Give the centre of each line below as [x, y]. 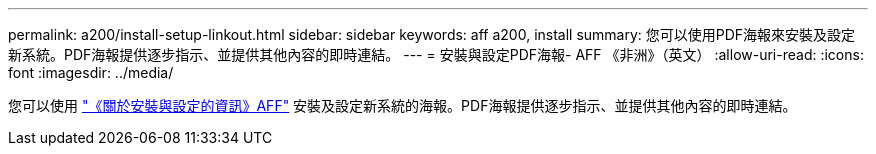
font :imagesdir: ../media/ [91, 72]
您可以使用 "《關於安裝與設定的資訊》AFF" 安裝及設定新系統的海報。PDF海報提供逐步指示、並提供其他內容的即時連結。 [402, 105]
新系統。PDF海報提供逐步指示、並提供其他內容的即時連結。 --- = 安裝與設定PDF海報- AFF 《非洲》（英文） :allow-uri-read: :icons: [436, 54]
